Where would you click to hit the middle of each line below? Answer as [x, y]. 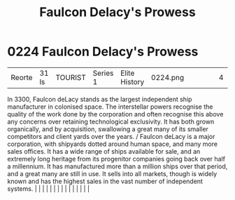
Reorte [22, 77]
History [132, 81]
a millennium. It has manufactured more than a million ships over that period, [117, 166]
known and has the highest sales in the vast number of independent [105, 181]
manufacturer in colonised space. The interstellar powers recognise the [110, 107]
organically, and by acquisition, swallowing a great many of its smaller [108, 129]
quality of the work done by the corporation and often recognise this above [115, 114]
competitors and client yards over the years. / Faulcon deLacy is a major [111, 136]
